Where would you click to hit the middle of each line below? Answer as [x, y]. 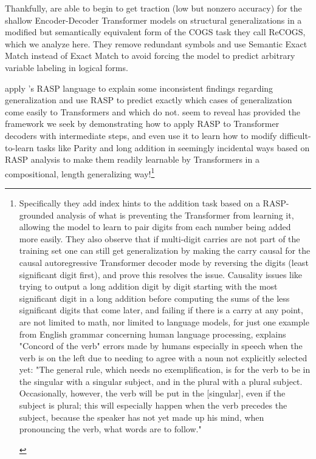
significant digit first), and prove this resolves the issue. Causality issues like [161, 274]
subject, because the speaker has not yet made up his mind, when [142, 417]
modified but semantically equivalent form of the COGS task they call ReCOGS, [155, 32]
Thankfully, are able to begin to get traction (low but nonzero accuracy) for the [153, 8]
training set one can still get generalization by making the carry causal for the [165, 250]
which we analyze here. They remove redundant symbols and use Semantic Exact [156, 43]
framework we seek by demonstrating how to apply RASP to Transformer [142, 124]
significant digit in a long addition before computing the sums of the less [154, 298]
